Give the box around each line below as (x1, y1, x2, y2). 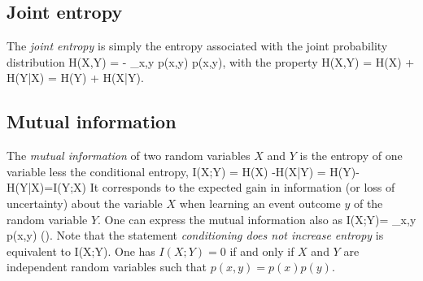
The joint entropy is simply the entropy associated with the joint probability (7, 37, 388, 54)
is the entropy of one (299, 147, 403, 164)
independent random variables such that (7, 258, 207, 275)
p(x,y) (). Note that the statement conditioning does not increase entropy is (7, 227, 384, 244)
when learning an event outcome (179, 194, 341, 211)
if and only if (229, 242, 294, 259)
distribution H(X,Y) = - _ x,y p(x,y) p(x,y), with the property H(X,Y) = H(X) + (7, 53, 415, 70)
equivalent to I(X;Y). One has (7, 242, 155, 259)
